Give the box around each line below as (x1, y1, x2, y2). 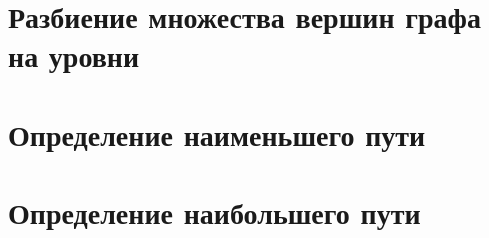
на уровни (8, 35, 140, 76)
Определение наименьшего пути (8, 113, 426, 154)
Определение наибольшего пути (8, 192, 421, 233)
